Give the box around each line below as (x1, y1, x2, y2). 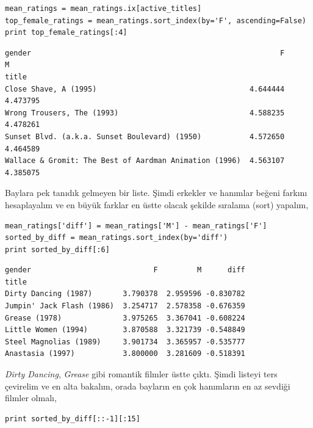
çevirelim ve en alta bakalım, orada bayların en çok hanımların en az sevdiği (5, 379, 290, 392)
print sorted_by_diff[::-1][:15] (5, 414, 140, 423)
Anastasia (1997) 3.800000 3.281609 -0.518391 (5, 349, 245, 358)
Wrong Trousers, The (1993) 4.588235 (5, 108, 285, 117)
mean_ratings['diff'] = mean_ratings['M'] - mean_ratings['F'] (5, 221, 267, 230)
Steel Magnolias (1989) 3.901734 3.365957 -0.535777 (5, 337, 245, 346)
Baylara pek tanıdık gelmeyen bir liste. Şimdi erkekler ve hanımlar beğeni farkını (5, 186, 308, 199)
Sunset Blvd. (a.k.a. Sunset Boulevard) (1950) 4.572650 (5, 132, 285, 141)
